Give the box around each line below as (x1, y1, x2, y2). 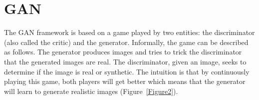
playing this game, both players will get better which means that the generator (4, 76, 246, 86)
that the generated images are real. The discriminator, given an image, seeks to (4, 56, 247, 66)
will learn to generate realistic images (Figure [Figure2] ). (4, 85, 178, 96)
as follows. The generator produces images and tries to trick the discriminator (4, 46, 242, 57)
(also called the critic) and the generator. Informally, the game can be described (4, 36, 249, 47)
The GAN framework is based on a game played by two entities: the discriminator (4, 27, 255, 37)
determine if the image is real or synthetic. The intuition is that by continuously (4, 66, 250, 76)
